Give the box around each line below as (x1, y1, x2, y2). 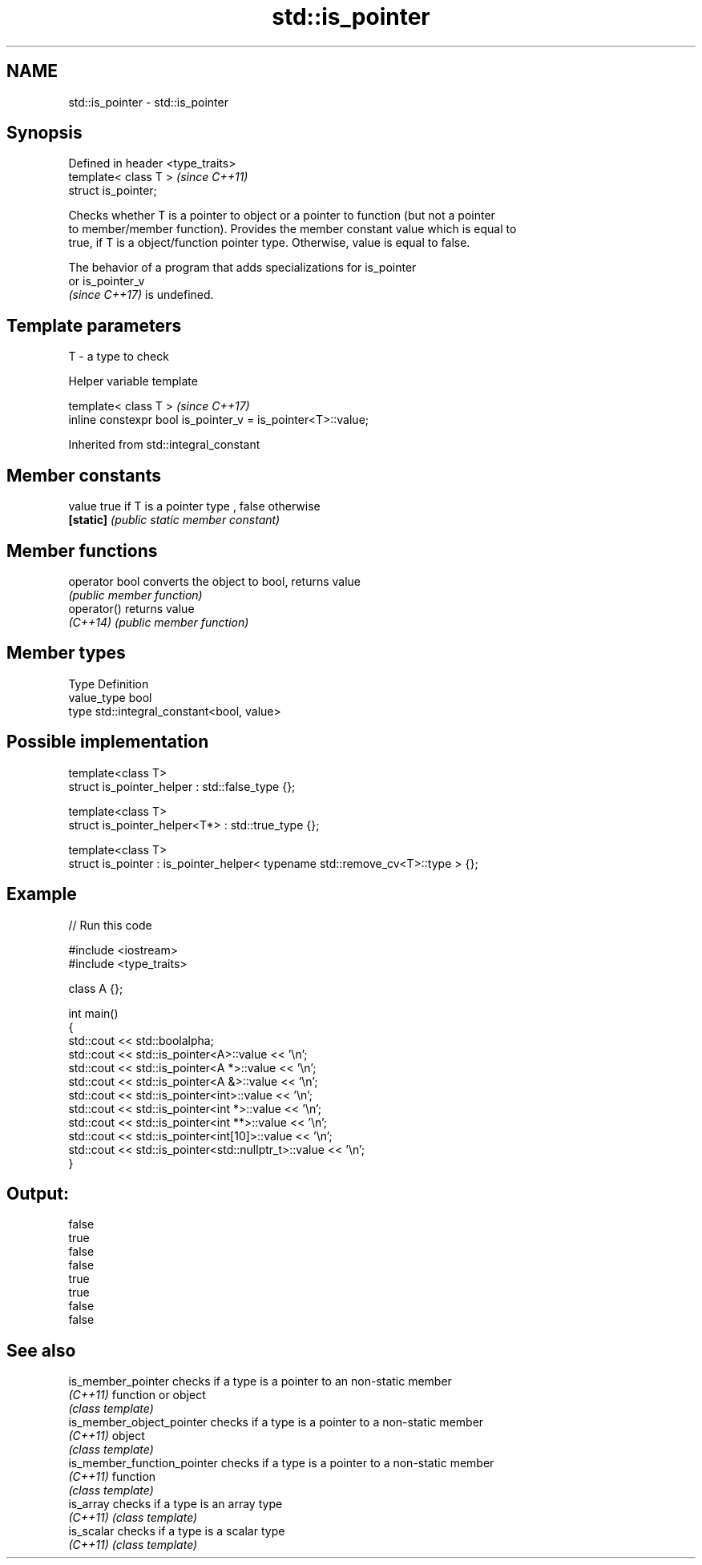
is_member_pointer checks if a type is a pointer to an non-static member (68, 1374, 452, 1389)
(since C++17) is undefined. (68, 288, 214, 302)
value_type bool (68, 690, 152, 704)
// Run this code (68, 918, 152, 932)
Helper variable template (68, 374, 198, 389)
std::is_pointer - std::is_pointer (68, 95, 228, 109)
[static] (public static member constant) (68, 513, 280, 527)
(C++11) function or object (68, 1388, 206, 1402)
